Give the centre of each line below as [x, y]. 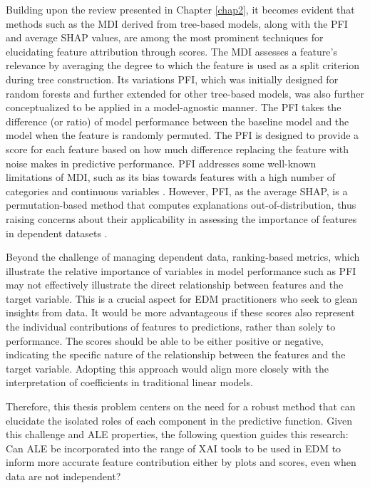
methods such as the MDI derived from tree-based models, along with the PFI [177, 23]
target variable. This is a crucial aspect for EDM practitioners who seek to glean [182, 298]
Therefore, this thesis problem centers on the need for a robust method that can [181, 406]
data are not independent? [63, 476]
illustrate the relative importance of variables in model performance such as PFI [181, 270]
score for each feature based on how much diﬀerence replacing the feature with [178, 149]
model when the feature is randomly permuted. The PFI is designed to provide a [183, 135]
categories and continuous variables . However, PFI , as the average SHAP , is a [177, 191]
